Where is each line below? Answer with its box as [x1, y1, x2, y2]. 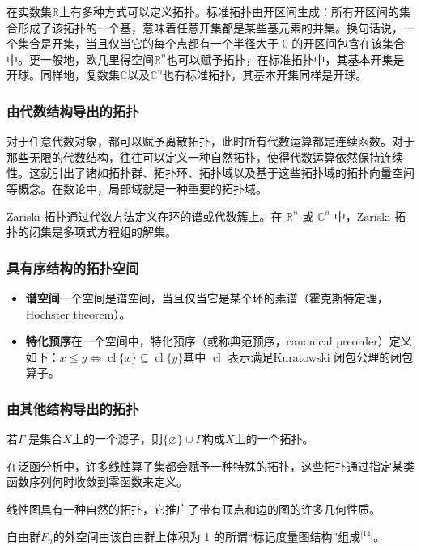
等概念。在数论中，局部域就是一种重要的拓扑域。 [6, 180, 267, 197]
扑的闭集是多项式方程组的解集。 [6, 223, 176, 240]
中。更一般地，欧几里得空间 [6, 50, 154, 67]
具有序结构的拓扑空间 [6, 257, 139, 277]
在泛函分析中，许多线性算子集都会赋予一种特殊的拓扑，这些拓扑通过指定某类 [6, 457, 415, 474]
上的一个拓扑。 [234, 430, 314, 447]
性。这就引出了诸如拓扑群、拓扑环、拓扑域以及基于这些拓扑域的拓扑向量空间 [6, 164, 415, 181]
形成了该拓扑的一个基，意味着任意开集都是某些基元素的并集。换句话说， [17, 19, 403, 36]
